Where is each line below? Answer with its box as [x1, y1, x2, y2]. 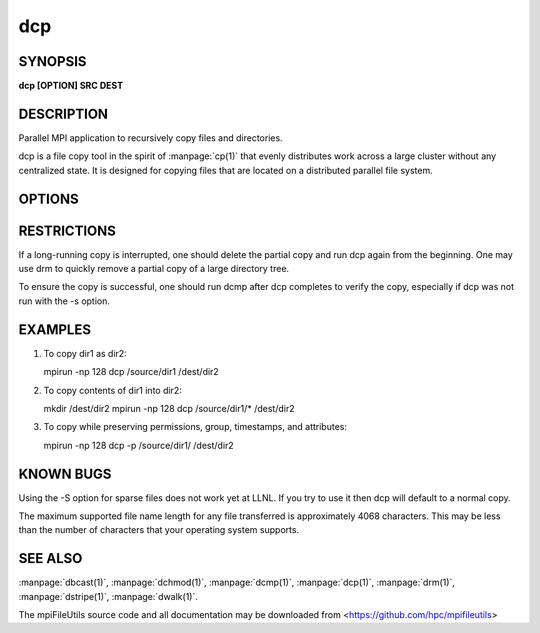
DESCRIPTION [18, 105, 109, 122]
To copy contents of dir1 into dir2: [43, 384, 182, 396]
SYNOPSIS [18, 53, 87, 70]
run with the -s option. [18, 295, 110, 307]
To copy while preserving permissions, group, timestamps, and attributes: [43, 421, 348, 433]
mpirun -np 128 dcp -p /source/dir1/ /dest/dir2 [43, 439, 234, 451]
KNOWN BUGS [18, 465, 112, 482]
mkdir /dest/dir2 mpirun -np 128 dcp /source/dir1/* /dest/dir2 [43, 402, 295, 414]
